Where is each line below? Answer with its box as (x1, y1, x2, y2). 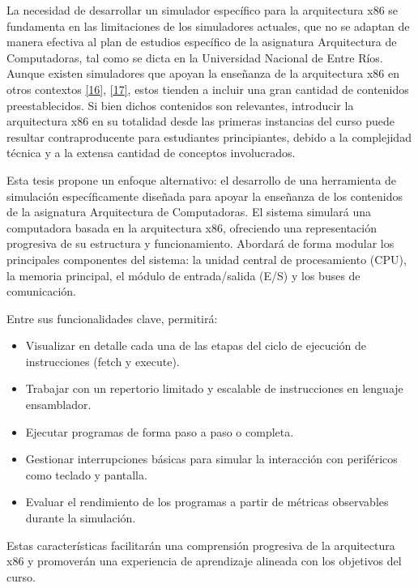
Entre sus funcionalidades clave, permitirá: (6, 309, 218, 326)
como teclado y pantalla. (25, 466, 147, 483)
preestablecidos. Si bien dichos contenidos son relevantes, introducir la (6, 96, 354, 113)
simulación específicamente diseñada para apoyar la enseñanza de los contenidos (6, 187, 403, 204)
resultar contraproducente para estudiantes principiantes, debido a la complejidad (6, 128, 412, 145)
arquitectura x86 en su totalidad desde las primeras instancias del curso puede (6, 113, 395, 130)
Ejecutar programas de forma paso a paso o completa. (25, 423, 294, 440)
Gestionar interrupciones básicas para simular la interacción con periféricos (25, 450, 398, 467)
